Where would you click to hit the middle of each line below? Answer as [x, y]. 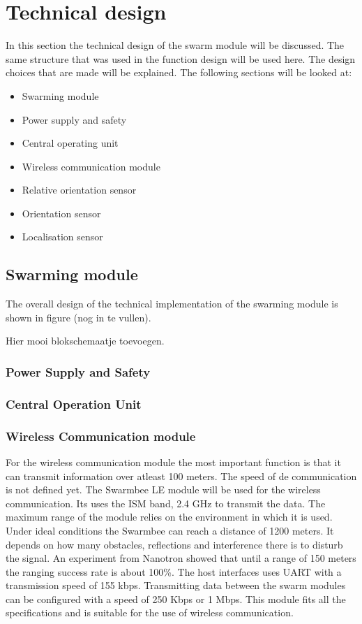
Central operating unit [70, 143]
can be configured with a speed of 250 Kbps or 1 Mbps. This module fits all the [176, 598]
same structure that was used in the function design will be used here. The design [181, 58]
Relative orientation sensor [79, 190]
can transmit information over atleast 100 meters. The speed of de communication [181, 476]
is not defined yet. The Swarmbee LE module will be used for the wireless [163, 489]
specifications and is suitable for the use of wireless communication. [150, 612]
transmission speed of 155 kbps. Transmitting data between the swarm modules [176, 585]
